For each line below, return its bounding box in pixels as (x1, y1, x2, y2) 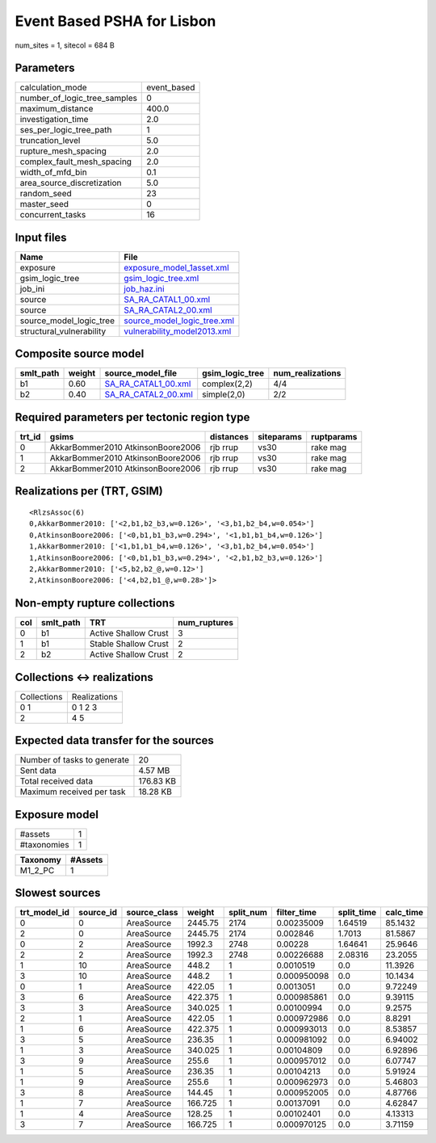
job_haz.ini (124, 283, 165, 294)
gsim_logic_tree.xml (124, 272, 199, 284)
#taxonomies (19, 838, 69, 850)
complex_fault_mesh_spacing (19, 156, 132, 167)
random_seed (19, 188, 72, 200)
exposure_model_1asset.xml (124, 262, 229, 273)
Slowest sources (15, 886, 101, 900)
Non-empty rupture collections (15, 596, 175, 610)
